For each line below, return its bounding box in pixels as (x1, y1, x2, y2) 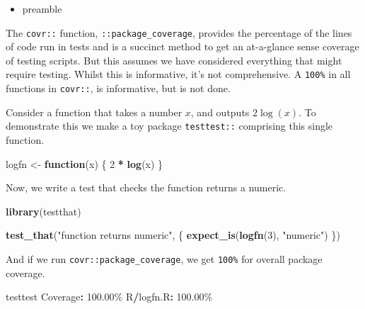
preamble (22, 1, 62, 16)
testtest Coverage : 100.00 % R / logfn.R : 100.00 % (6, 289, 213, 304)
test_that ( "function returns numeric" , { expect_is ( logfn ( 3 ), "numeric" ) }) (6, 227, 340, 242)
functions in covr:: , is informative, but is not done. (6, 81, 231, 96)
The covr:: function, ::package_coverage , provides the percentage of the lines (6, 25, 352, 40)
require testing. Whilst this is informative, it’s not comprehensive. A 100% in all (6, 67, 351, 82)
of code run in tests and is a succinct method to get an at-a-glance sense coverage (6, 39, 359, 54)
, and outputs (190, 104, 250, 119)
